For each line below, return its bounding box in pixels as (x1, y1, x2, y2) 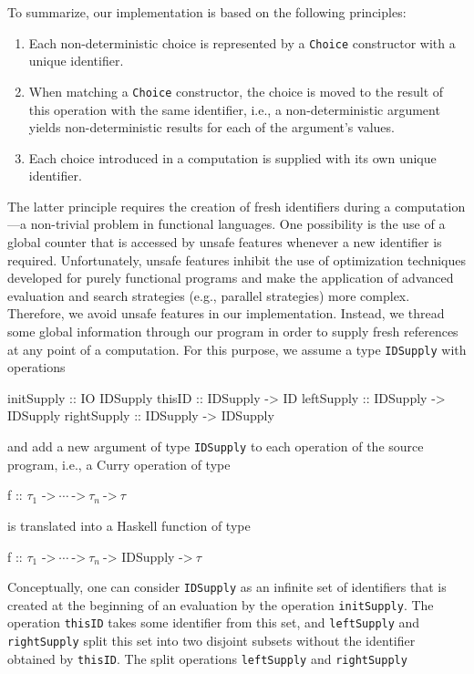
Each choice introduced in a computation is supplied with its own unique (28, 148, 437, 167)
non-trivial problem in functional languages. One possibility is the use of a (30, 214, 446, 233)
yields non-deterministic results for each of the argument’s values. (28, 118, 395, 137)
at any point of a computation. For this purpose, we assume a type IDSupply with (7, 339, 467, 358)
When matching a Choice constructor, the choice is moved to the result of (28, 81, 444, 100)
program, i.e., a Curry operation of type (7, 454, 231, 473)
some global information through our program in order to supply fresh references (7, 322, 459, 341)
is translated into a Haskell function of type (7, 515, 251, 534)
